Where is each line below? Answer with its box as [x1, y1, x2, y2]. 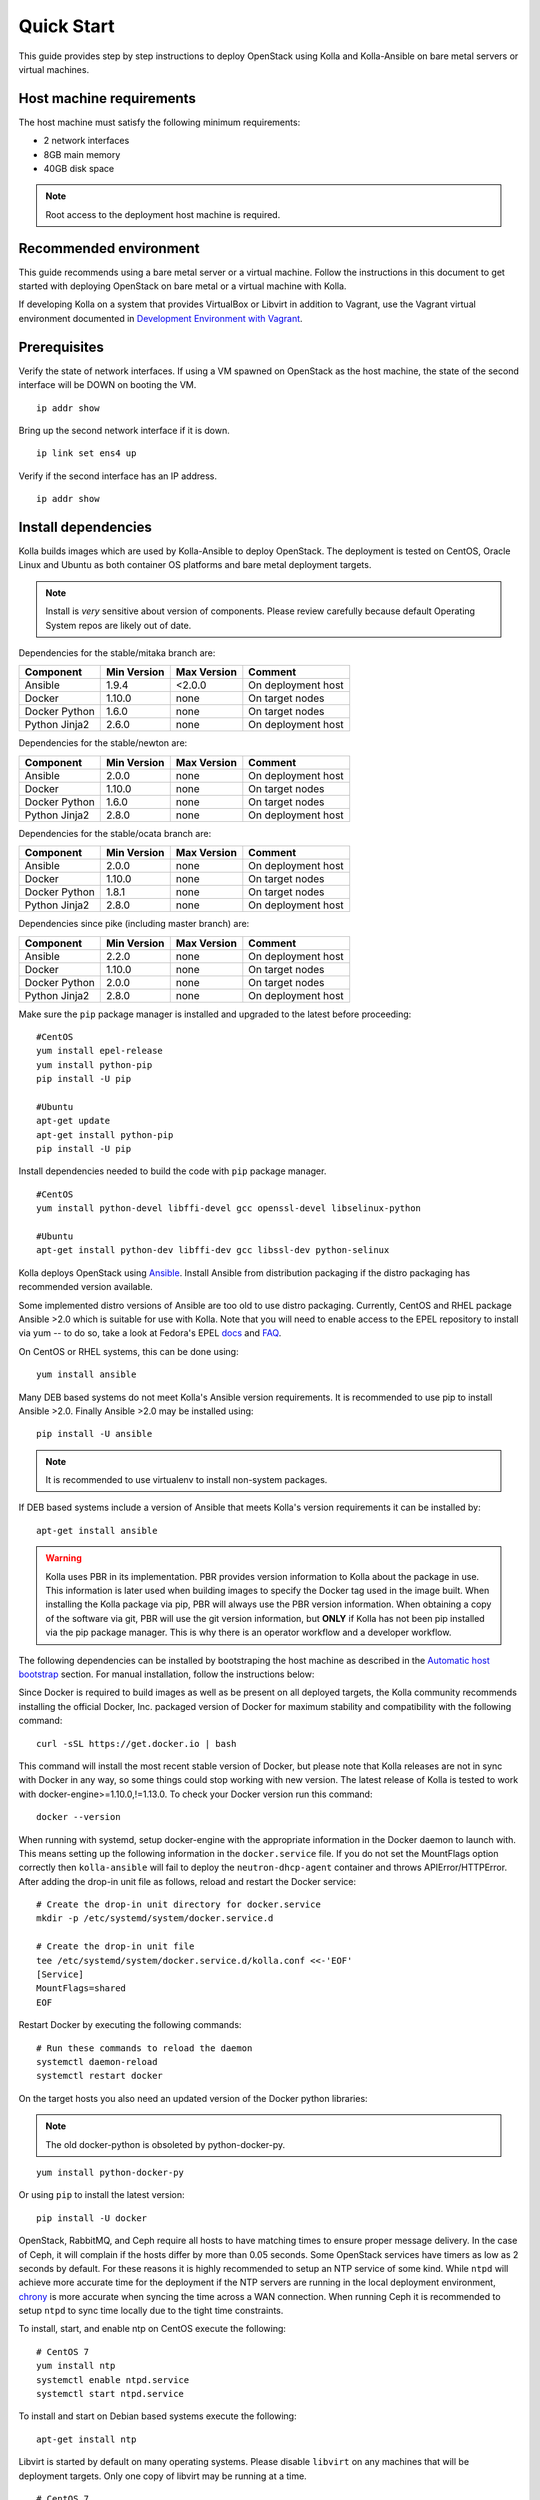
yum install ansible [36, 1369, 137, 1380]
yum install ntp [36, 2360, 116, 2372]
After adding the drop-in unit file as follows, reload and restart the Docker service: [18, 1875, 357, 1887]
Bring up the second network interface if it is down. [18, 424, 230, 436]
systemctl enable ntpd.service [36, 2374, 190, 2385]
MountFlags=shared [36, 1983, 127, 1994]
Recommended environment [18, 240, 200, 257]
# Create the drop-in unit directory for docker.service [36, 1899, 322, 1910]
